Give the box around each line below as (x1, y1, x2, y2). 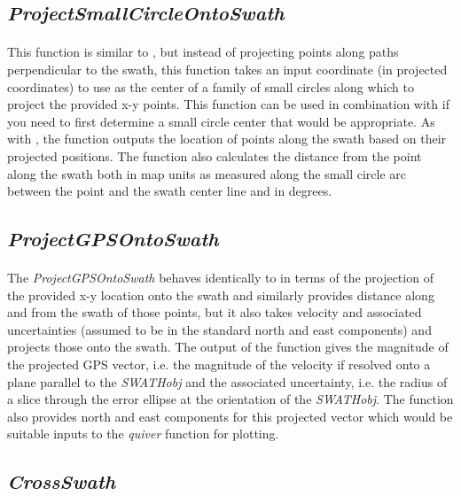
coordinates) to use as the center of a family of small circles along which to (7, 77, 414, 96)
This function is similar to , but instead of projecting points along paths (7, 43, 399, 61)
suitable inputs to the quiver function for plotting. (7, 424, 279, 443)
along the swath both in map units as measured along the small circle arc (7, 164, 407, 182)
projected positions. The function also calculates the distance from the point (7, 146, 422, 165)
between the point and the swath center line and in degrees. (7, 182, 332, 200)
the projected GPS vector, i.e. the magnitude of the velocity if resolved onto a (7, 355, 431, 374)
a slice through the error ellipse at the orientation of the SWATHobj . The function (7, 390, 454, 408)
